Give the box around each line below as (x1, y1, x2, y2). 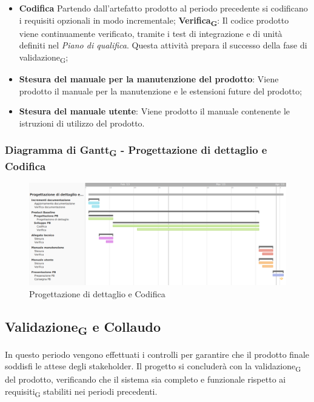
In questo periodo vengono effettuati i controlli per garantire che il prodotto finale (5, 348, 310, 360)
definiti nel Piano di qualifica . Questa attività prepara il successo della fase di (19, 39, 307, 51)
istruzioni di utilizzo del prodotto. (19, 116, 145, 129)
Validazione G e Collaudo (5, 317, 161, 338)
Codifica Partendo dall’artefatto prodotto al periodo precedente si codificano (19, 2, 308, 14)
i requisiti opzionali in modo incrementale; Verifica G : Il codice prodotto (19, 13, 289, 28)
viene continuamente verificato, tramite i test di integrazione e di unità (19, 27, 282, 39)
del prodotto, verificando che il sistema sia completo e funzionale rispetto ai (5, 373, 286, 386)
